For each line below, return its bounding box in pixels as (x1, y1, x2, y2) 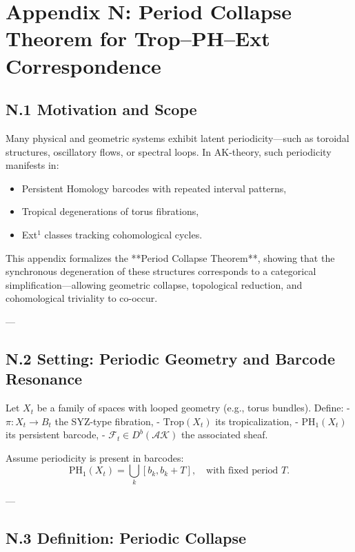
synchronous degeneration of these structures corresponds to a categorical (6, 264, 316, 278)
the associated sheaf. (181, 427, 268, 442)
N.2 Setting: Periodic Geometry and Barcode (6, 347, 336, 369)
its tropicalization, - (215, 413, 298, 428)
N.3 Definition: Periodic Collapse (6, 527, 247, 548)
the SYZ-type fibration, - (54, 413, 161, 428)
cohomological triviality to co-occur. (6, 291, 158, 305)
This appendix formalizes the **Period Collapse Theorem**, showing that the (6, 250, 335, 265)
